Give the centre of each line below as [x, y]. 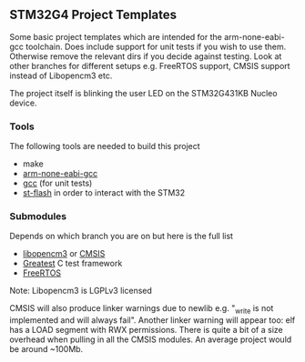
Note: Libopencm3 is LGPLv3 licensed [81, 291]
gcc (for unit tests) [57, 183]
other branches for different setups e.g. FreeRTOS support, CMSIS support [150, 65]
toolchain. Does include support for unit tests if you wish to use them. [156, 46]
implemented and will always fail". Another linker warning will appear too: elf [152, 320]
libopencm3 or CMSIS [64, 254]
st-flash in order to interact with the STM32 [104, 193]
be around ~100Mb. [46, 349]
